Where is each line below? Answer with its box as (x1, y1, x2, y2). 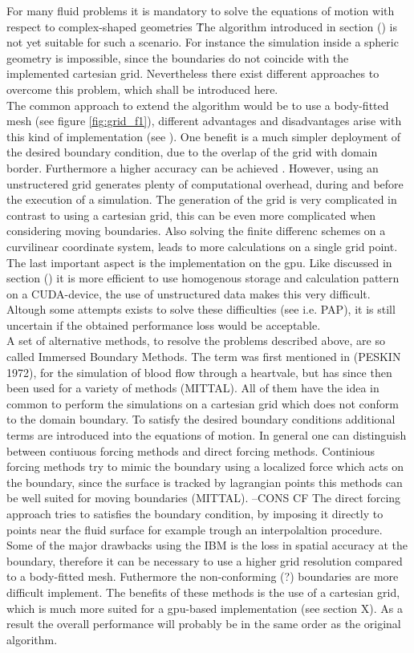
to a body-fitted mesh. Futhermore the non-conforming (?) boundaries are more (6, 568, 399, 585)
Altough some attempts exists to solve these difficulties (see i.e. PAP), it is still (6, 301, 396, 318)
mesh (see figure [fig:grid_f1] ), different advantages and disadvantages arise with (6, 112, 402, 129)
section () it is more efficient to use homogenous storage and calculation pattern (6, 270, 400, 286)
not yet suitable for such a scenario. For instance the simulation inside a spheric (6, 34, 399, 51)
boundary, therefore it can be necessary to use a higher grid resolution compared (6, 552, 403, 569)
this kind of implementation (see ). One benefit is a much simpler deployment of (6, 128, 401, 144)
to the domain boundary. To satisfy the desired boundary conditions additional (6, 411, 396, 428)
